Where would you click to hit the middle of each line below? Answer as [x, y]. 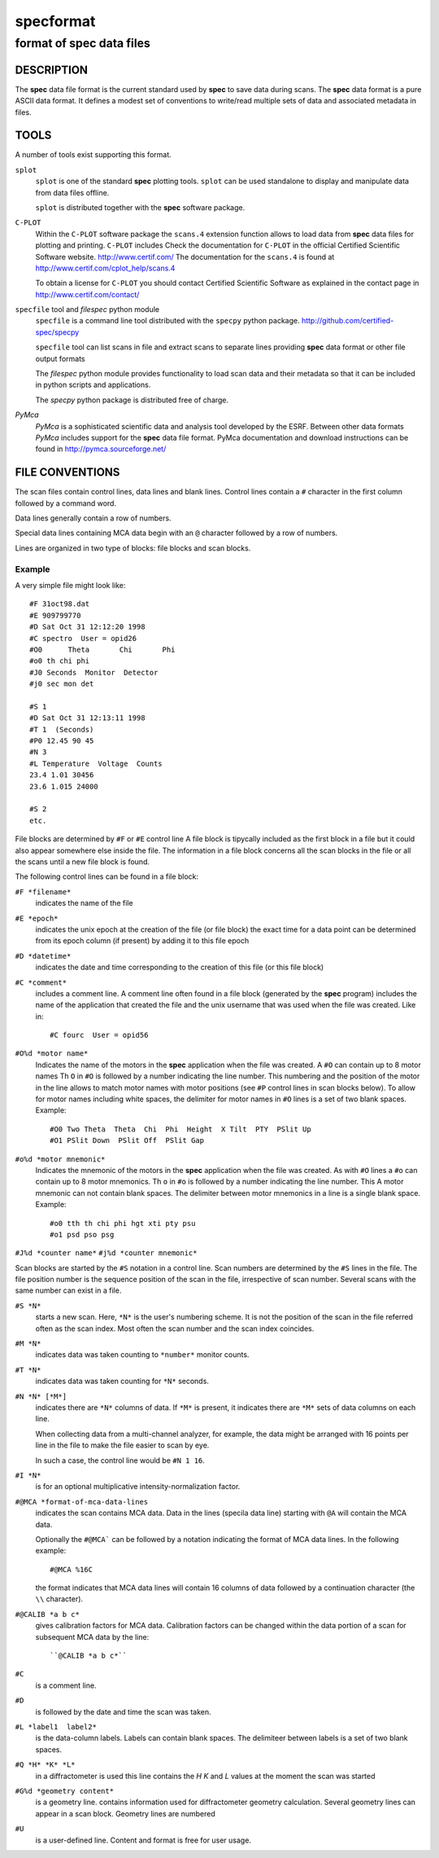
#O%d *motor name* [52, 1054]
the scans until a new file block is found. [83, 861]
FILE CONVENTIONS [67, 472]
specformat [55, 21]
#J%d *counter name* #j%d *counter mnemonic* [106, 1253]
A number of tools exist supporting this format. [93, 155]
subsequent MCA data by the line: [92, 1636]
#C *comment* [41, 982]
